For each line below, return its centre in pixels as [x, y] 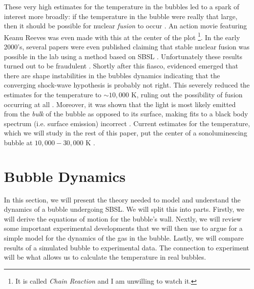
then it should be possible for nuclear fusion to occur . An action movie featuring [126, 26]
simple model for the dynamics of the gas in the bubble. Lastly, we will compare [124, 238]
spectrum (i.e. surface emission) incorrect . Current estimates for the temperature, [127, 123]
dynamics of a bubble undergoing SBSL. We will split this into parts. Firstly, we [124, 209]
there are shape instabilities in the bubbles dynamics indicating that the [112, 75]
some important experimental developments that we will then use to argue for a [123, 228]
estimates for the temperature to [53, 94]
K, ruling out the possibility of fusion [187, 94]
